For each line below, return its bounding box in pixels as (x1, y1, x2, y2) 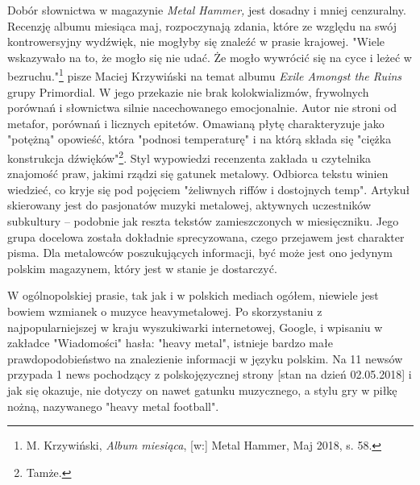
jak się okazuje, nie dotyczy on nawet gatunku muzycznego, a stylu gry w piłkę (7, 381, 397, 398)
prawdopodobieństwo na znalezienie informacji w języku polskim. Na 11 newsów (7, 350, 403, 367)
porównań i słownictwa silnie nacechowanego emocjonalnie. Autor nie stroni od (7, 99, 397, 116)
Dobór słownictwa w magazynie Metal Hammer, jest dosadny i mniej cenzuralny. (7, 2, 406, 18)
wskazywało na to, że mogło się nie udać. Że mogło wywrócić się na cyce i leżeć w (7, 48, 412, 65)
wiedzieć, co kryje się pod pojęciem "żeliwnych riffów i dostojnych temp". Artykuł (7, 180, 410, 197)
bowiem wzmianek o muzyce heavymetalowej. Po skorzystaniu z (7, 303, 322, 319)
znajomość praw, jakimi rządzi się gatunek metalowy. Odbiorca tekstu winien (7, 165, 389, 182)
